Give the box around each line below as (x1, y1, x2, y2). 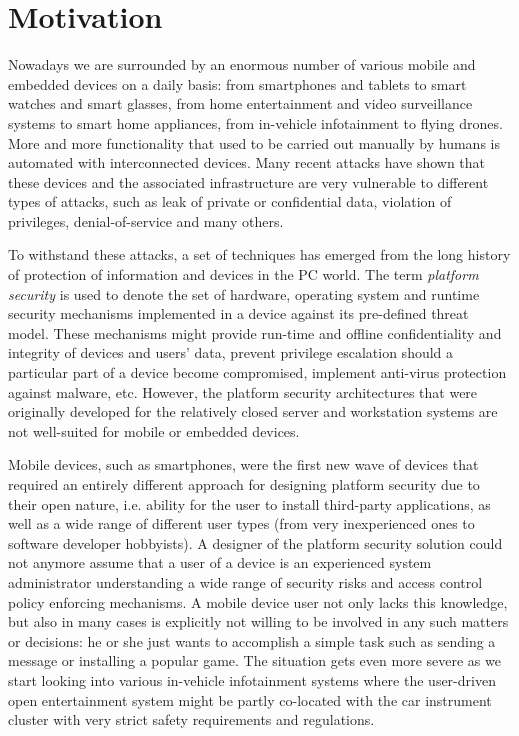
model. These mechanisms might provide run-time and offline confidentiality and (8, 322, 502, 343)
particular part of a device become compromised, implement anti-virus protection (8, 362, 507, 383)
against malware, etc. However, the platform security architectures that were (8, 381, 478, 402)
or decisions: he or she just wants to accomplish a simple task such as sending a (8, 630, 496, 651)
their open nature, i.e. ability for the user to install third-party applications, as (8, 493, 491, 514)
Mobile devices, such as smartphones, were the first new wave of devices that (8, 454, 479, 475)
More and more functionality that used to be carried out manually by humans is (8, 132, 500, 153)
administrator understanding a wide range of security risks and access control (8, 571, 483, 592)
